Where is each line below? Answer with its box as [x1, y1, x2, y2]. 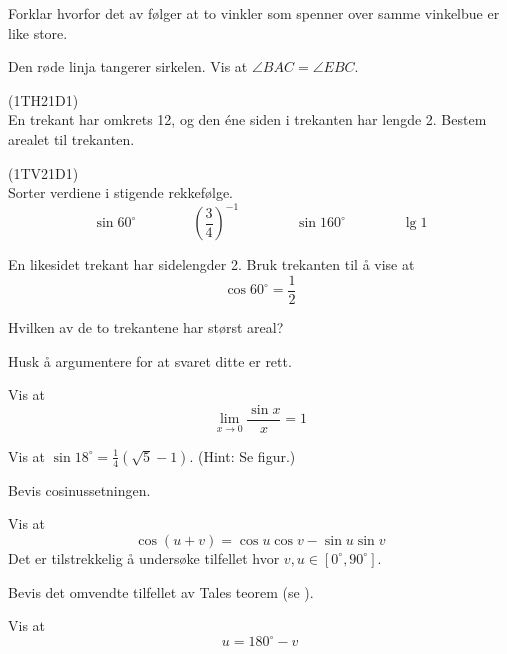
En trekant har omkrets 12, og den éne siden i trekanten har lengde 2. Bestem [8, 109, 487, 130]
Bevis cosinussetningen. [8, 479, 151, 500]
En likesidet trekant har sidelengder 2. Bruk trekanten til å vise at [8, 254, 415, 275]
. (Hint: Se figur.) [189, 445, 296, 466]
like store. [8, 22, 68, 43]
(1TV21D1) [8, 162, 79, 183]
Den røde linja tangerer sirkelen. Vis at [8, 56, 248, 77]
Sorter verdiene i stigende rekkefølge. [8, 182, 234, 203]
